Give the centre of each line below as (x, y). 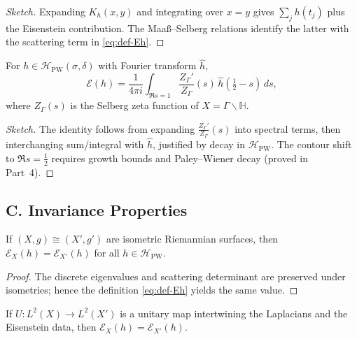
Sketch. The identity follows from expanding (100, 128)
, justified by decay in (199, 144)
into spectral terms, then (288, 128)
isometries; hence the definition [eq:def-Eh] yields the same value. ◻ (152, 290)
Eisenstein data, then (51, 327)
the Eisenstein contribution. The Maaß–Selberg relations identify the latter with (177, 28)
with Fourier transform (147, 65)
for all (107, 252)
